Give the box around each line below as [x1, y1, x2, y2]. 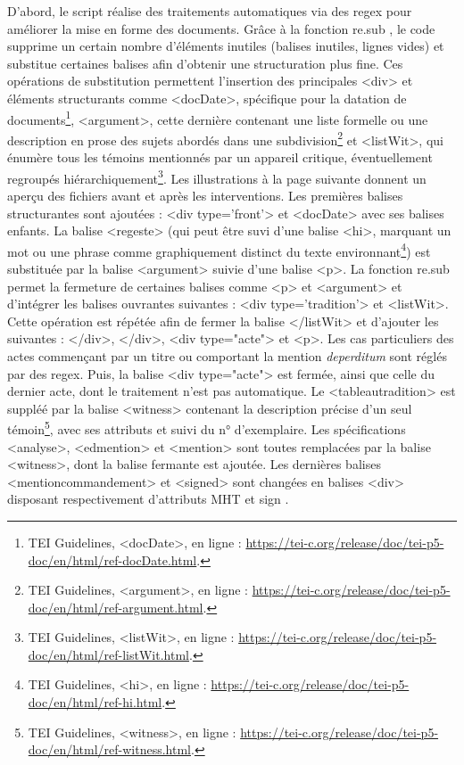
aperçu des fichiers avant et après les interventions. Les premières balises [7, 185, 403, 204]
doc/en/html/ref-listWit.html [28, 645, 189, 663]
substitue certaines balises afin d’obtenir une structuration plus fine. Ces [7, 53, 403, 72]
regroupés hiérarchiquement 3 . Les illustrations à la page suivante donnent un [7, 166, 427, 187]
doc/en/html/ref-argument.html [28, 597, 203, 616]
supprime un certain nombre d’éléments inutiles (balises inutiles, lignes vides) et [7, 37, 444, 55]
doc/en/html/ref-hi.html [28, 693, 162, 712]
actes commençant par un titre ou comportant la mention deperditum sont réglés [7, 346, 447, 365]
